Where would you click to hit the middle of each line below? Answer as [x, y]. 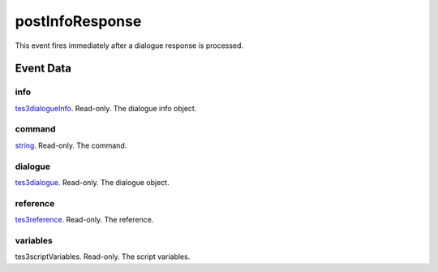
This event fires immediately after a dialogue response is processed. [129, 45]
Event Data [43, 69]
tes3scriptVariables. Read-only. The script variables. [103, 257]
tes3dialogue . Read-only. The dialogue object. [92, 182]
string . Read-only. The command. [71, 145]
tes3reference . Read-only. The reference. [84, 220]
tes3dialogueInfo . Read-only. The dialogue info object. [106, 108]
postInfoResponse [78, 21]
